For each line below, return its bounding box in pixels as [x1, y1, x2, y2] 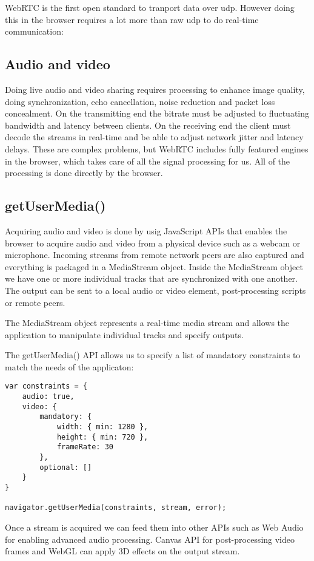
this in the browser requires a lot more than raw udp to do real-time [5, 13, 259, 25]
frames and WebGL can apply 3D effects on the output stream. [5, 545, 240, 557]
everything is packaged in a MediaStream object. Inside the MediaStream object [5, 260, 303, 273]
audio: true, [22, 392, 75, 401]
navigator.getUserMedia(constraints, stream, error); [5, 503, 227, 512]
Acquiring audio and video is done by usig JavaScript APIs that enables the [5, 224, 287, 237]
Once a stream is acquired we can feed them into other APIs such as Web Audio [5, 521, 304, 533]
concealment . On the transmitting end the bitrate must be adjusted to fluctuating [5, 107, 310, 120]
